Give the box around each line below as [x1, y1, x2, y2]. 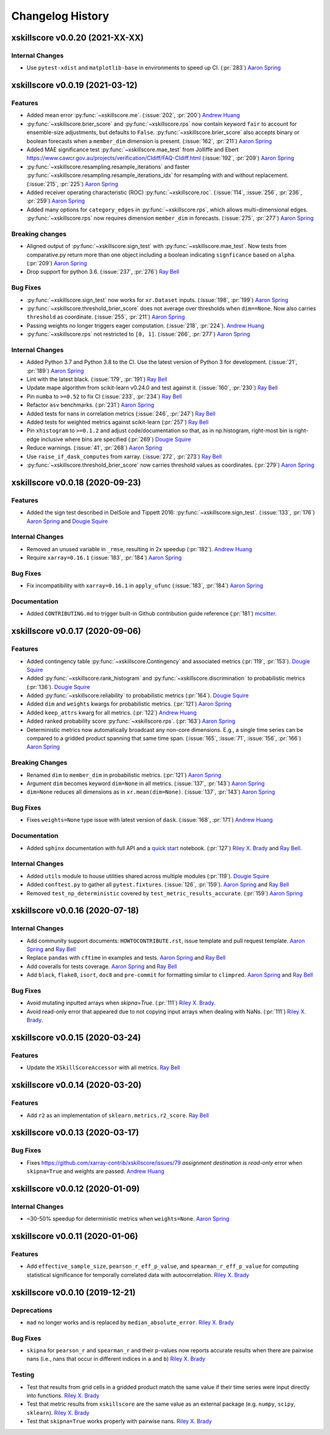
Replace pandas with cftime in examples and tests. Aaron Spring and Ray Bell [26, 954, 226, 962]
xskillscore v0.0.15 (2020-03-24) [11, 1033, 141, 1042]
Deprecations [11, 1306, 53, 1314]
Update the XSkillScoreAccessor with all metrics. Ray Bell [26, 1064, 180, 1071]
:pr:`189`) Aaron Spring [26, 367, 84, 374]
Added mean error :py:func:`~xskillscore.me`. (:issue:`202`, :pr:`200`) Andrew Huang [26, 111, 240, 119]
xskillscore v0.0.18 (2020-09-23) [11, 477, 141, 488]
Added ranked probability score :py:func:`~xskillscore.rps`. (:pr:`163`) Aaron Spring [26, 717, 235, 725]
